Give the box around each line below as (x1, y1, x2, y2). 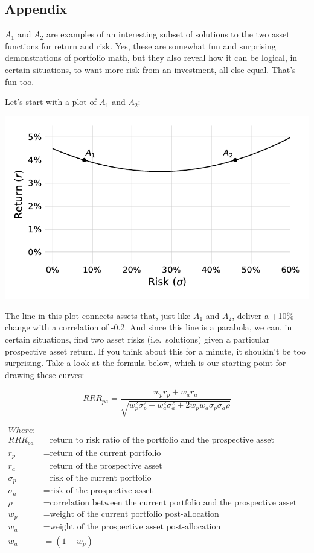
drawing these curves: (5, 368, 85, 381)
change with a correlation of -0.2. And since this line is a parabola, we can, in (5, 321, 292, 333)
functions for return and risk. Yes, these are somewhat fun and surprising (5, 39, 276, 52)
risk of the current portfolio (50, 473, 152, 482)
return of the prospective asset (50, 462, 162, 471)
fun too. (5, 75, 34, 87)
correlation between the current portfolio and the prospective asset (50, 498, 297, 507)
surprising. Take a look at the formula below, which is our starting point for (5, 356, 286, 369)
